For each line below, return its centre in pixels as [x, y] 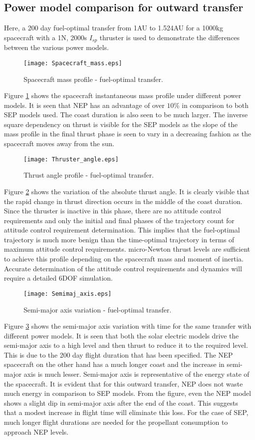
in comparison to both [215, 105]
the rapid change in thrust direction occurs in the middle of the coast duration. [123, 201]
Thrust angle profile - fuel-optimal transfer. [89, 175]
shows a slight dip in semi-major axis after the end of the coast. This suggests [121, 402]
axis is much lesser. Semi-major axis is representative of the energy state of [137, 374]
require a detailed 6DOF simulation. [58, 278]
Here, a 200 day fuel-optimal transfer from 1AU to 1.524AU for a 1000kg [113, 28]
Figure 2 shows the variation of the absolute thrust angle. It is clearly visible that [127, 191]
